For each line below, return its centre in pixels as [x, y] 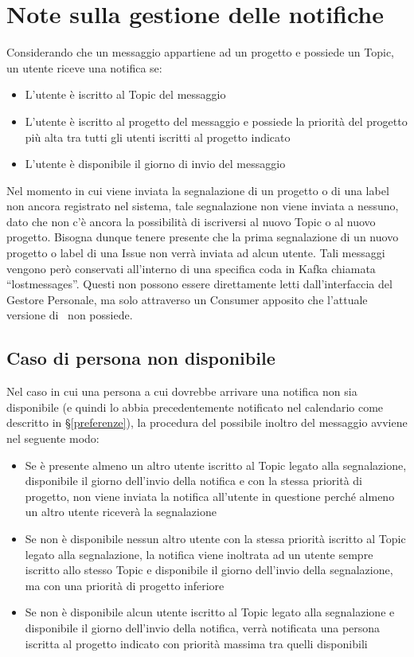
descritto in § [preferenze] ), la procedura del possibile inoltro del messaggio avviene [207, 422]
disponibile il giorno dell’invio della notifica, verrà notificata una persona [203, 627]
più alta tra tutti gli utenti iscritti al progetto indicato [158, 137]
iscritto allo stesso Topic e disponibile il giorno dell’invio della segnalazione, [209, 570]
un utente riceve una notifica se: [84, 67]
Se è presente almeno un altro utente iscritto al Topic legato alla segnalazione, [216, 465]
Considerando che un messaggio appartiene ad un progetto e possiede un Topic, [201, 52]
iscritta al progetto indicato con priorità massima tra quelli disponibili [196, 643]
